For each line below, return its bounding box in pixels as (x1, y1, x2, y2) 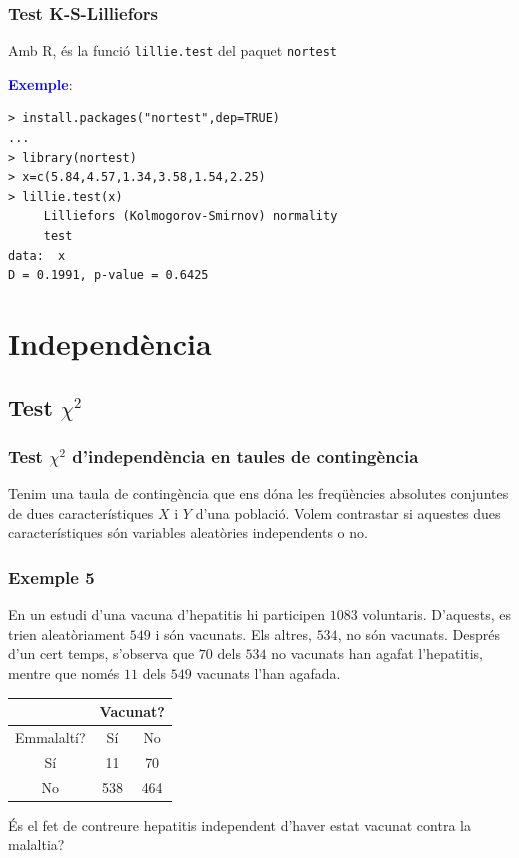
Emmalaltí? (15, 726, 86, 747)
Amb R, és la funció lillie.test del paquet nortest (8, 40, 338, 61)
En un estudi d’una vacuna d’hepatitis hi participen (8, 604, 326, 625)
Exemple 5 (8, 564, 95, 589)
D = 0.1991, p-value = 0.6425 (8, 268, 209, 283)
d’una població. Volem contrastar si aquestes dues (195, 502, 501, 523)
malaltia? (8, 834, 65, 855)
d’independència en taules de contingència (72, 443, 419, 468)
